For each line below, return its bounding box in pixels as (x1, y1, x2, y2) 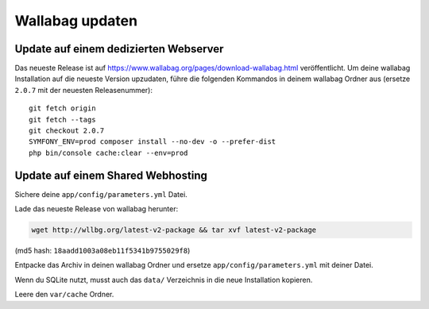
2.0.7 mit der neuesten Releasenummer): (14, 85, 153, 95)
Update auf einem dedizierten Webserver (14, 42, 224, 56)
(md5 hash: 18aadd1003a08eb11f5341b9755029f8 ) (14, 246, 191, 256)
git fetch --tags (29, 115, 96, 124)
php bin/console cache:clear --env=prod (29, 148, 188, 157)
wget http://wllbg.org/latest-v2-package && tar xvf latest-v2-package (31, 226, 317, 234)
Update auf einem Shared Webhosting (14, 168, 208, 182)
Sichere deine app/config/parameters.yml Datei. (14, 189, 188, 199)
